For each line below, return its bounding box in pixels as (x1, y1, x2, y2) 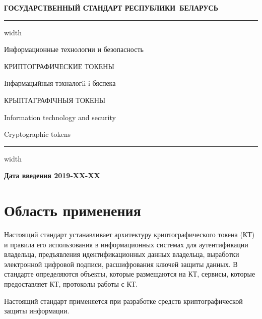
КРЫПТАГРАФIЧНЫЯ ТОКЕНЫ (4, 94, 105, 105)
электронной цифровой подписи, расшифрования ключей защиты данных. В (4, 258, 238, 269)
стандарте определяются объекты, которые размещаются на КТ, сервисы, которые (4, 269, 255, 279)
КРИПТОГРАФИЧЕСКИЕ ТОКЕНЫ (4, 61, 114, 71)
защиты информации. (4, 305, 70, 316)
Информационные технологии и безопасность (4, 44, 144, 55)
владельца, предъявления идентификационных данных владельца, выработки (4, 249, 239, 259)
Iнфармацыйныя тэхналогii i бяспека (4, 78, 116, 88)
